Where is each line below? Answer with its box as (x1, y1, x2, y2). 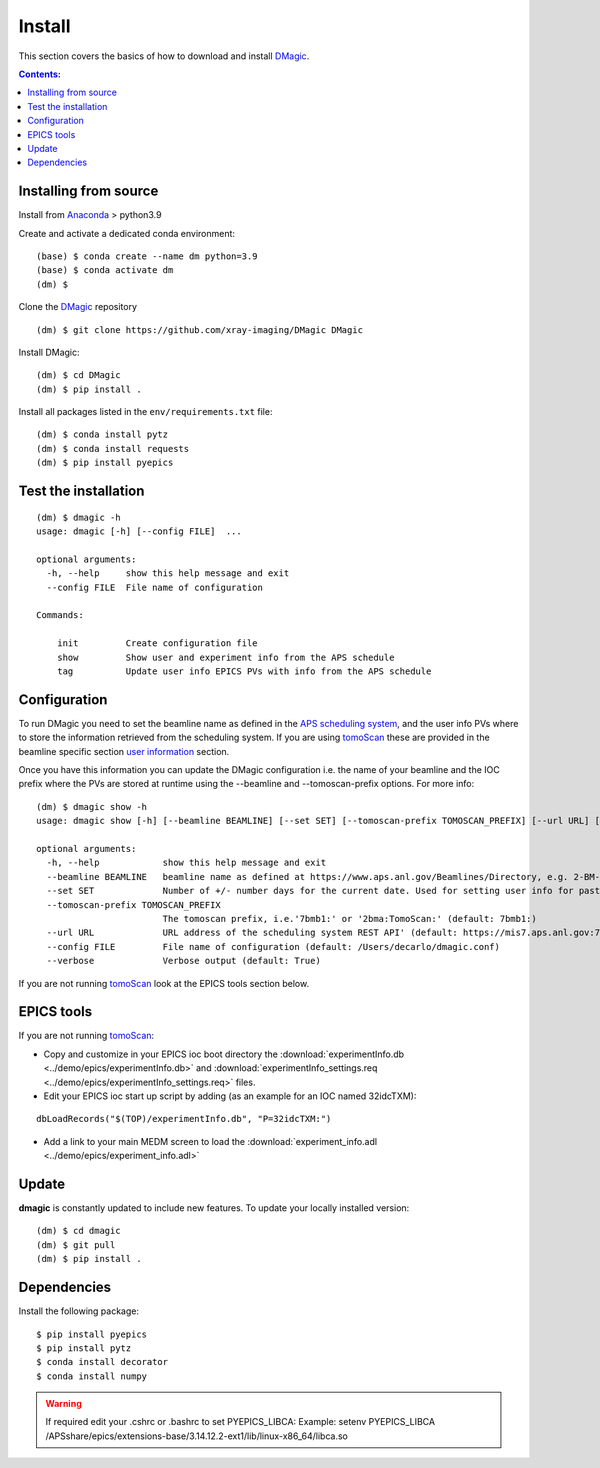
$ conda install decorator (36, 1356, 169, 1368)
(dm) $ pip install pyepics (36, 457, 174, 469)
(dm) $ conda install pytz (36, 429, 169, 440)
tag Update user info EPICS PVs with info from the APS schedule (56, 665, 432, 677)
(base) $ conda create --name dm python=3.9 (36, 250, 259, 262)
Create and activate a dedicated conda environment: (18, 227, 235, 239)
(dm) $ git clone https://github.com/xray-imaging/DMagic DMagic (36, 324, 364, 335)
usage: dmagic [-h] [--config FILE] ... (36, 526, 242, 537)
